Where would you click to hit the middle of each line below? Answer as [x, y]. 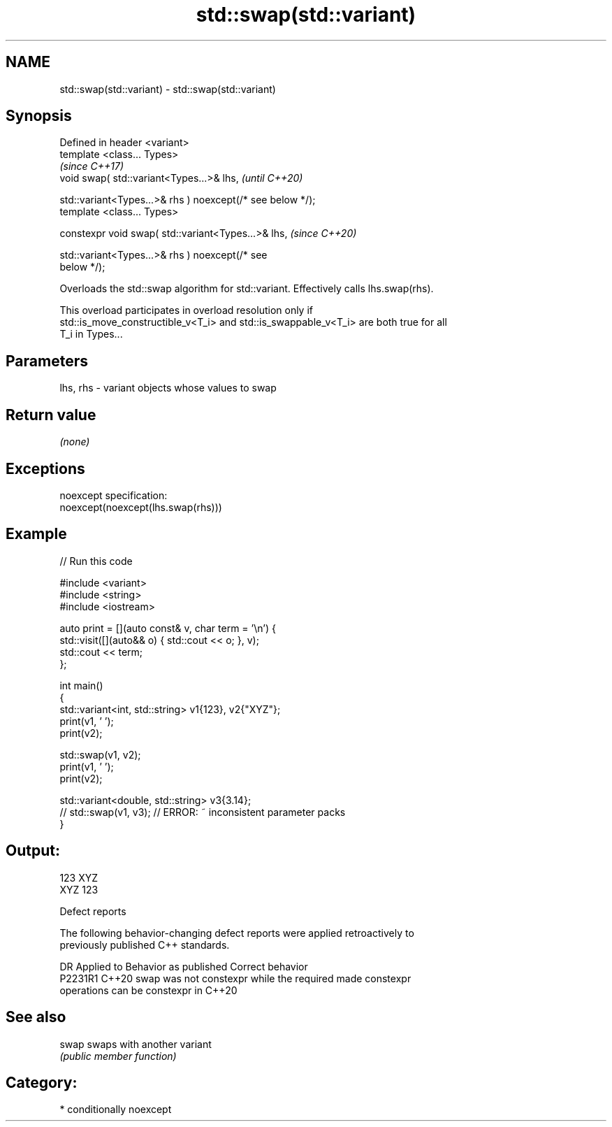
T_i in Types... [91, 334]
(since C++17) [92, 166]
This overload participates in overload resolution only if [186, 310]
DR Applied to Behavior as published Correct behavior [184, 966]
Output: [33, 851]
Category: [42, 1082]
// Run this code [96, 561]
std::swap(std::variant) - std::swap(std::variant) [168, 89]
